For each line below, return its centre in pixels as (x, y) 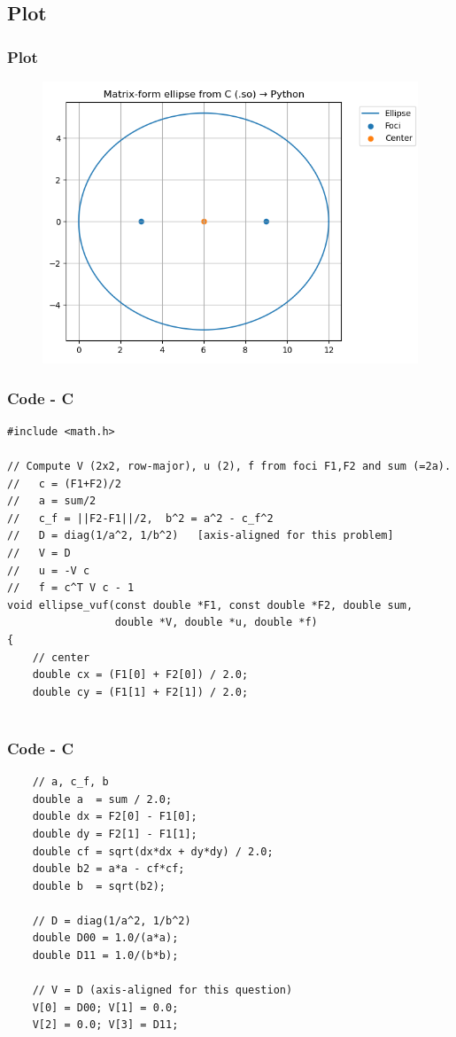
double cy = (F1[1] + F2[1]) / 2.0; (140, 692)
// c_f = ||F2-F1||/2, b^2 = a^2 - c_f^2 (140, 518)
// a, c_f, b (70, 782)
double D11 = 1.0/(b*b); (105, 956)
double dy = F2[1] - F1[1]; (115, 834)
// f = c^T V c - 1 (71, 588)
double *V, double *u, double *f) (216, 623)
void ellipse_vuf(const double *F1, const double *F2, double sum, (210, 605)
